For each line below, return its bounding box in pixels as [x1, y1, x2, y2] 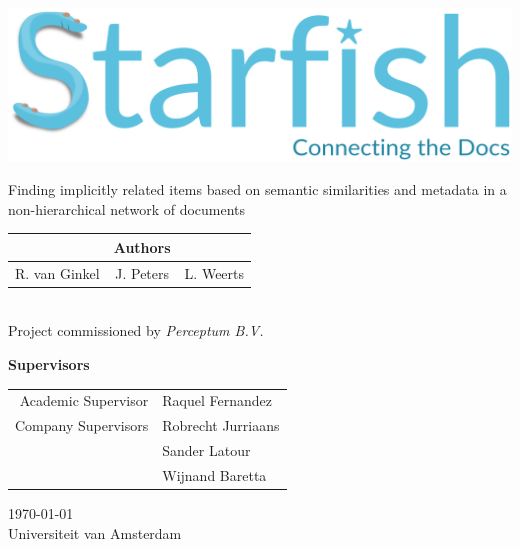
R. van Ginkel [15, 262, 100, 283]
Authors [113, 236, 171, 257]
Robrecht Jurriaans [162, 415, 280, 436]
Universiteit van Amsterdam [8, 522, 182, 543]
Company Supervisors [15, 415, 149, 436]
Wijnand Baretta [162, 464, 267, 485]
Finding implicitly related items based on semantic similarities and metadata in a [8, 179, 507, 200]
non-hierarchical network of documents [8, 198, 246, 219]
